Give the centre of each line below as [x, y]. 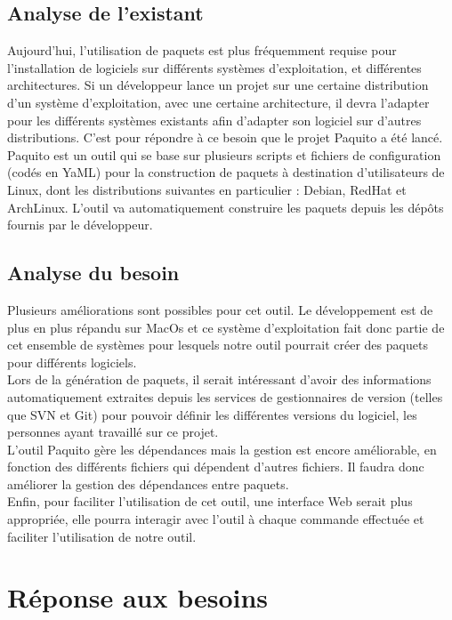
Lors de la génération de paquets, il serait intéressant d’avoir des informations [219, 379]
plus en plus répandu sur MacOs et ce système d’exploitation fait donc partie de [226, 327]
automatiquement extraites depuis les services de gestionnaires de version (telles [225, 396]
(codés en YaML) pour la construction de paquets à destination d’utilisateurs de [226, 172]
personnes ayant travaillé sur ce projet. [113, 432]
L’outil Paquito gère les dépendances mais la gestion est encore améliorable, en [222, 449]
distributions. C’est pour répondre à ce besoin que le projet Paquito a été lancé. [225, 137]
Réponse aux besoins [138, 597]
